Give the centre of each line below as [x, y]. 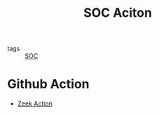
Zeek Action [35, 104]
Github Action [48, 84]
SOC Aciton [118, 13]
